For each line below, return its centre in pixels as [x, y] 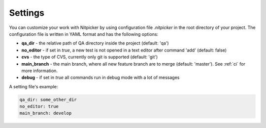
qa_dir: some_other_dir [48, 100]
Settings [27, 13]
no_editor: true [39, 106]
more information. [39, 71]
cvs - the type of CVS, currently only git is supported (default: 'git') [90, 57]
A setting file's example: [33, 86]
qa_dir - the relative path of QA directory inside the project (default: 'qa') [95, 43]
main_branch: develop [46, 113]
